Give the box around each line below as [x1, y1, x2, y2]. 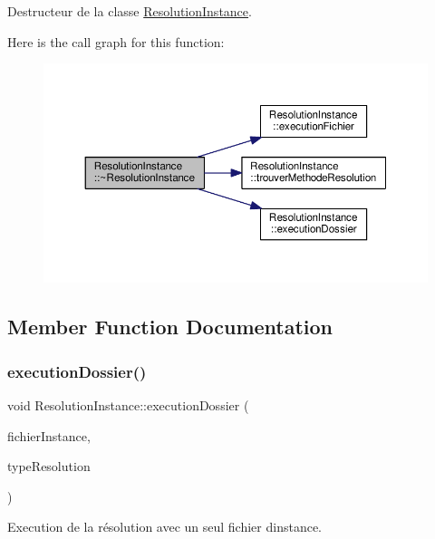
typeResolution [7, 457, 91, 476]
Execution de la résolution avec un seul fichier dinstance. [7, 517, 323, 536]
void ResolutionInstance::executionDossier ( [7, 396, 249, 415]
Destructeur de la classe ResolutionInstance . [7, 2, 252, 20]
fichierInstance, [7, 426, 91, 445]
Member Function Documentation [7, 313, 333, 341]
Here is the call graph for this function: [7, 32, 225, 51]
